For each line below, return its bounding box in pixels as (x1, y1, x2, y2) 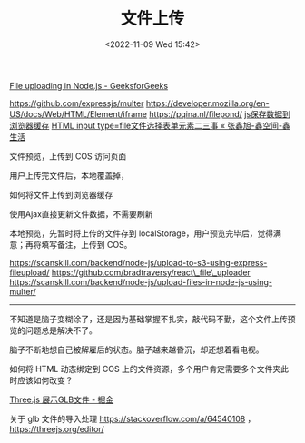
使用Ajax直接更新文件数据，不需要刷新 (9, 208, 153, 219)
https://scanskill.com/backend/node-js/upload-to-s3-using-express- (9, 257, 268, 268)
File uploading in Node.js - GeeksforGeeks (9, 80, 169, 91)
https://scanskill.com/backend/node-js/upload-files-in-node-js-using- (9, 276, 272, 287)
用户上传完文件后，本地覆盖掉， (9, 170, 129, 181)
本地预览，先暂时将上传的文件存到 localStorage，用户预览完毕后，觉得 (9, 228, 274, 239)
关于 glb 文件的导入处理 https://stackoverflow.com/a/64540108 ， (9, 413, 256, 424)
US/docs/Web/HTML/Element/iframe (9, 108, 148, 119)
